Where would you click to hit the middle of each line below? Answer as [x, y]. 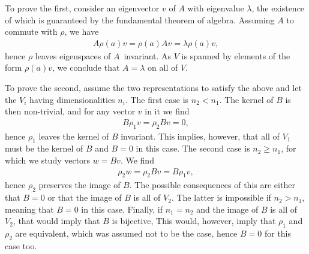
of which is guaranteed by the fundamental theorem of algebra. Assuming [140, 19]
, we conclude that [86, 67]
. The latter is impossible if [221, 197]
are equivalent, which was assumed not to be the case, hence [126, 233]
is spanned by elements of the [236, 55]
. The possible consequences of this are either [212, 185]
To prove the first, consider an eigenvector [82, 8]
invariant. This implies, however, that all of [200, 136]
